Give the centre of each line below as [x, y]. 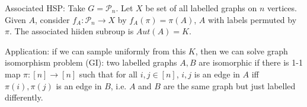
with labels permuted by [252, 19]
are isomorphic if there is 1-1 [251, 62]
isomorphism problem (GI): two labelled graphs [91, 62]
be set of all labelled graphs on [201, 8]
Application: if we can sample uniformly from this [95, 51]
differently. [24, 97]
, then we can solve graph [242, 51]
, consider [52, 19]
